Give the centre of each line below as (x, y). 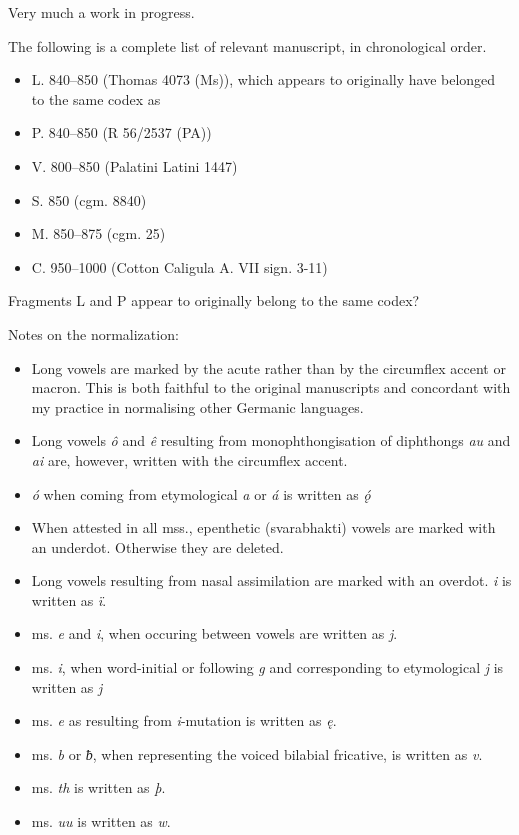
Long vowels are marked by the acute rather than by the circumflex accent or (268, 367)
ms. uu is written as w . (101, 821)
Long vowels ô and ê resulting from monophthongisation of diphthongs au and (271, 440)
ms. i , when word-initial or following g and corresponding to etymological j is (267, 667)
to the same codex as (96, 98)
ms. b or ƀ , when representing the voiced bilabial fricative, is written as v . (257, 753)
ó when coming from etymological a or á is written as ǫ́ (201, 493)
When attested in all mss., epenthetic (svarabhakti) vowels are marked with (263, 527)
